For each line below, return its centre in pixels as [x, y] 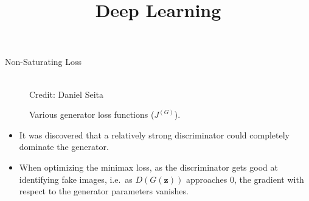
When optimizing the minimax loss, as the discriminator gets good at [148, 167]
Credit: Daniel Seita [66, 94]
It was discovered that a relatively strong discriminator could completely [154, 135]
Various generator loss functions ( [92, 114]
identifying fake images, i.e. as [76, 179]
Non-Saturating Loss [43, 62]
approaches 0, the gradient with [245, 179]
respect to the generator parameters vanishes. [104, 191]
